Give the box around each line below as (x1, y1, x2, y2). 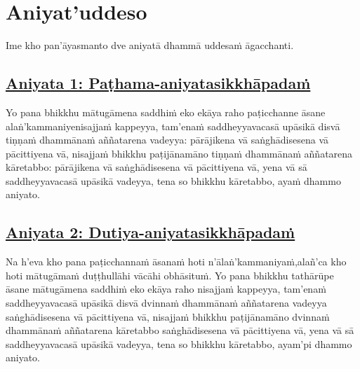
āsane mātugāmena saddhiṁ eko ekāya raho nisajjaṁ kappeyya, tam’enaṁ (6, 281, 326, 296)
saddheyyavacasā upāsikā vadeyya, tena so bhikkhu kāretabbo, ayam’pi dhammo (6, 336, 352, 351)
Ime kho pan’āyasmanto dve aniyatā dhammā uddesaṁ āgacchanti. (6, 38, 294, 53)
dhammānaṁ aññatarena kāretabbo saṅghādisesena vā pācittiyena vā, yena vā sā (6, 323, 354, 337)
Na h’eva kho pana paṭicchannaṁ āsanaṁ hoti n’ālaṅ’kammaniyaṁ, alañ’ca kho (6, 254, 347, 269)
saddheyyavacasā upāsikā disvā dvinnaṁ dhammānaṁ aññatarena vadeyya (6, 295, 327, 310)
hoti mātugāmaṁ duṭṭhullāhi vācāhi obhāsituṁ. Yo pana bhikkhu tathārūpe (6, 267, 334, 282)
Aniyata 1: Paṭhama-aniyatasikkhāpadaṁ (6, 72, 311, 94)
